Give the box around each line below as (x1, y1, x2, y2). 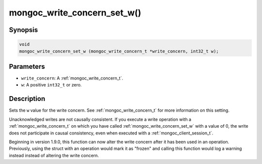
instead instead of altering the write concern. (9, 152, 99, 158)
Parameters (9, 62, 45, 70)
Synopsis (9, 26, 38, 34)
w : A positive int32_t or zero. (21, 82, 82, 88)
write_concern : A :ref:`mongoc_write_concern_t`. (21, 75, 123, 81)
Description (9, 95, 46, 103)
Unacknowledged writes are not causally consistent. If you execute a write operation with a (9, 116, 192, 122)
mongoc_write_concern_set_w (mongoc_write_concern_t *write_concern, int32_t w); (19, 49, 219, 54)
